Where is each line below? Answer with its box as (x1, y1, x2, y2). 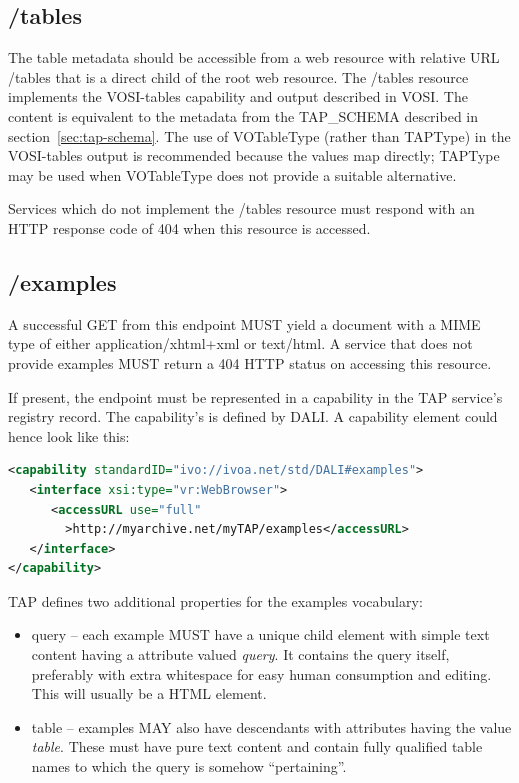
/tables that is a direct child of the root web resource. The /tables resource (8, 66, 469, 87)
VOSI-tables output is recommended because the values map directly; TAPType (8, 145, 500, 166)
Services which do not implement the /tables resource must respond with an (8, 198, 475, 219)
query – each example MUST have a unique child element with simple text (31, 624, 490, 645)
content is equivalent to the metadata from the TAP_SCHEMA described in (8, 105, 479, 126)
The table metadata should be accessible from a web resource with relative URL (8, 47, 500, 68)
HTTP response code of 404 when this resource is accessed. (8, 217, 371, 238)
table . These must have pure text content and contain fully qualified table (31, 736, 483, 757)
